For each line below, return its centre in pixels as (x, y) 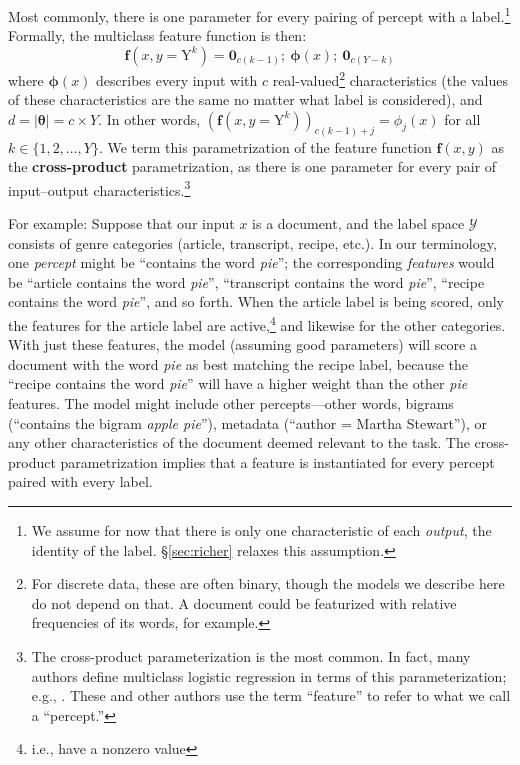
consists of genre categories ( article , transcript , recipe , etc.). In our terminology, (252, 242)
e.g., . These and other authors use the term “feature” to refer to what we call (271, 695)
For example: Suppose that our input (121, 222)
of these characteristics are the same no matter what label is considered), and (245, 99)
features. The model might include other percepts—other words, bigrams (231, 402)
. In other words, (149, 118)
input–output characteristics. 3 (99, 188)
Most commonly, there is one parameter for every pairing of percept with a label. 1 (259, 14)
